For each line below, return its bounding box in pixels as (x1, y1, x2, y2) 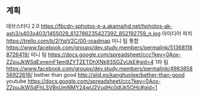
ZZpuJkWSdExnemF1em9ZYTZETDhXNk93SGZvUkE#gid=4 (6, 58, 154, 65)
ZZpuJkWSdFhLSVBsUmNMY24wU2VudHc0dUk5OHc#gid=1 (6, 83, 157, 90)
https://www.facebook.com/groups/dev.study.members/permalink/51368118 (6, 44, 193, 51)
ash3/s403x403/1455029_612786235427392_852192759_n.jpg (6, 30, 161, 37)
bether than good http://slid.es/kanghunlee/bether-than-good (33, 71, 185, 78)
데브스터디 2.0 (6, 22, 40, 30)
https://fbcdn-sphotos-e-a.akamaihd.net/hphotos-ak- (40, 22, 173, 30)
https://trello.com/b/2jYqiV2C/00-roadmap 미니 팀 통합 (6, 37, 139, 44)
